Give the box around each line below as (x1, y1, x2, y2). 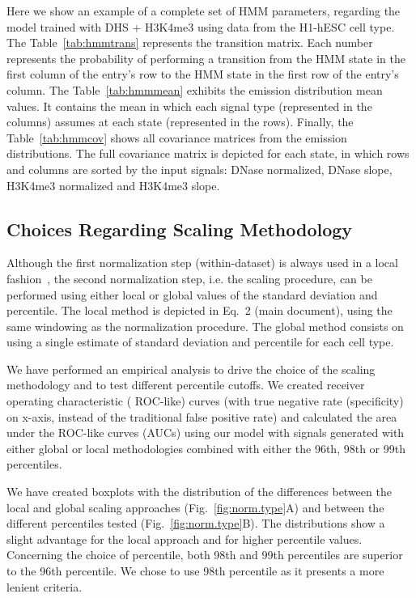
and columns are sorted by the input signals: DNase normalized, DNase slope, (6, 160, 393, 177)
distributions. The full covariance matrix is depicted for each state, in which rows (6, 145, 410, 162)
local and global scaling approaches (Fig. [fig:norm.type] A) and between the (6, 498, 384, 515)
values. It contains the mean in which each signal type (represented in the (6, 97, 372, 114)
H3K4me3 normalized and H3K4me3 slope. (6, 176, 220, 193)
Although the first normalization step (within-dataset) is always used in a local (6, 254, 398, 271)
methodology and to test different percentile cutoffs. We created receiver (6, 376, 365, 393)
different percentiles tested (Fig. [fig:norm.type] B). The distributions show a (6, 515, 385, 532)
